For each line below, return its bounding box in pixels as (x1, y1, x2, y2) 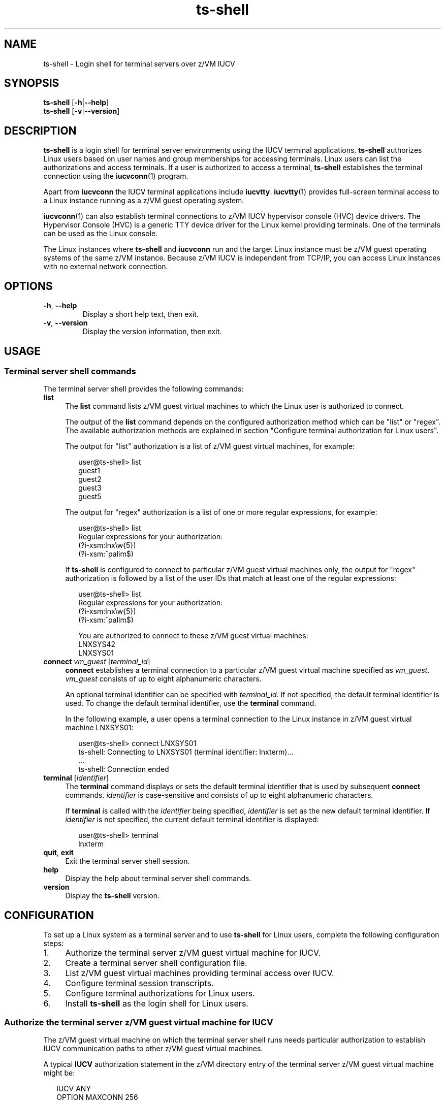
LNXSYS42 (78, 640, 116, 649)
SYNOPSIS (4, 77, 59, 90)
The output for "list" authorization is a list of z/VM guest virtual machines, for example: (65, 442, 355, 451)
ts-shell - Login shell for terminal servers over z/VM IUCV (43, 59, 235, 68)
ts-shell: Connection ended (78, 765, 169, 774)
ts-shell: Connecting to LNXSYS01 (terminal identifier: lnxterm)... (78, 748, 294, 757)
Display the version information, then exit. (82, 327, 222, 336)
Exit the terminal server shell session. (65, 857, 190, 866)
